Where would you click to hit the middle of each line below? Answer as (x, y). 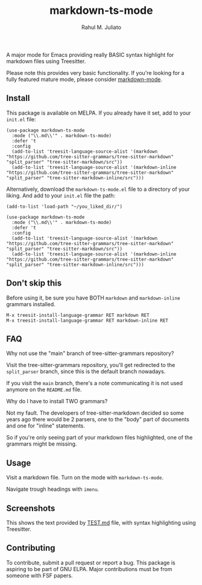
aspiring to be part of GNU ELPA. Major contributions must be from (89, 569)
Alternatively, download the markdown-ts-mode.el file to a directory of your (98, 189)
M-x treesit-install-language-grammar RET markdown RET (78, 315)
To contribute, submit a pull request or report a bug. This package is (91, 563)
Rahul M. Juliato (101, 27)
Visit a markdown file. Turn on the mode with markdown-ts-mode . (85, 478)
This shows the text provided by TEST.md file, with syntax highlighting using (101, 523)
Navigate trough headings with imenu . (53, 489)
